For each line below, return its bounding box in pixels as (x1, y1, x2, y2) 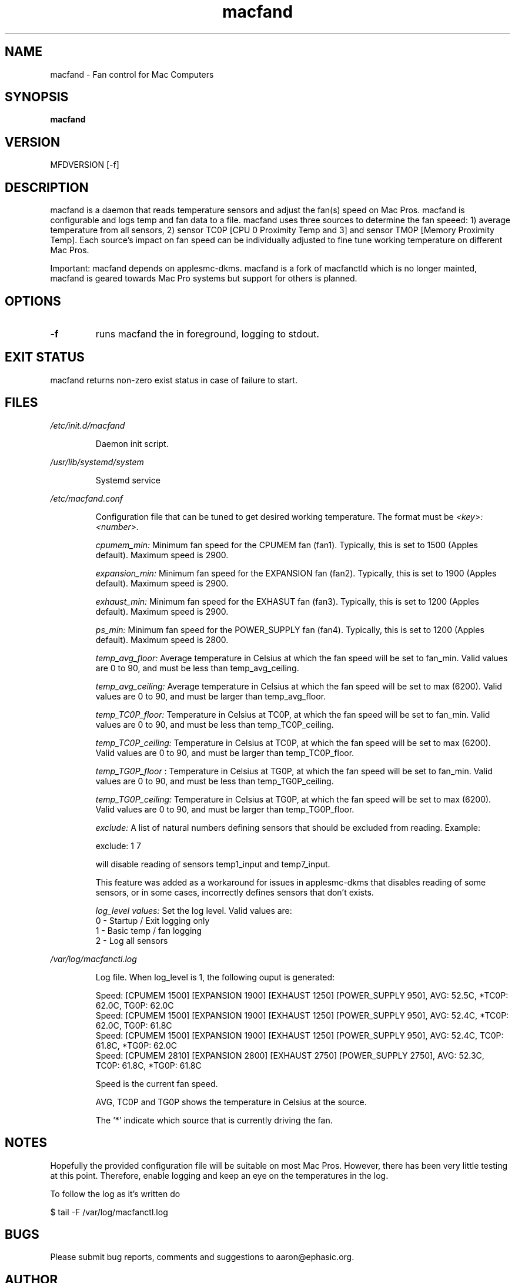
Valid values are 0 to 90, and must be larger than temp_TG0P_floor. (95, 804, 355, 814)
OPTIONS (5, 293, 61, 309)
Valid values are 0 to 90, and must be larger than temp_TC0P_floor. (95, 747, 355, 758)
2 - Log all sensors (95, 935, 168, 946)
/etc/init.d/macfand (50, 420, 125, 430)
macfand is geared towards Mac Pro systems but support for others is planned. (50, 273, 357, 284)
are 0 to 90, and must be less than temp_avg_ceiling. (95, 662, 299, 673)
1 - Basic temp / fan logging (95, 925, 202, 936)
